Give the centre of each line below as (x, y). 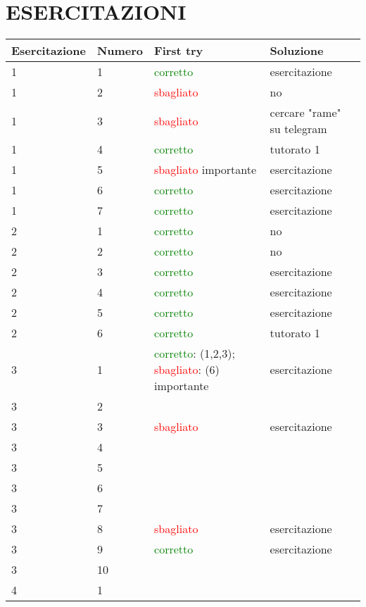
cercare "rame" (305, 113)
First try (179, 51)
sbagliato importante (206, 170)
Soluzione (297, 51)
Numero (120, 51)
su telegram (298, 129)
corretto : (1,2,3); (195, 353)
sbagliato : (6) (187, 370)
